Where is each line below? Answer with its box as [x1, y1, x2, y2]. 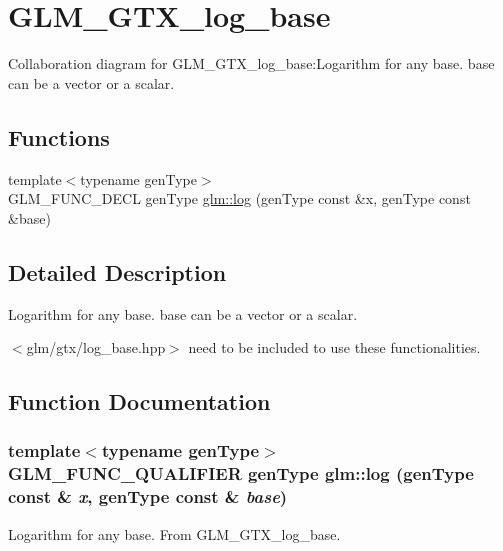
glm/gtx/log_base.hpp [26, 337, 166, 358]
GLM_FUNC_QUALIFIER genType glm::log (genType [8, 461, 474, 486]
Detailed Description [8, 256, 227, 287]
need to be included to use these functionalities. [188, 337, 481, 358]
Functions [8, 121, 110, 152]
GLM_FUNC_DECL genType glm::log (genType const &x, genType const [8, 188, 471, 209]
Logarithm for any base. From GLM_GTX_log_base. [8, 523, 341, 544]
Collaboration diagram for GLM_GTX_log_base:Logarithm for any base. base [8, 53, 495, 74]
